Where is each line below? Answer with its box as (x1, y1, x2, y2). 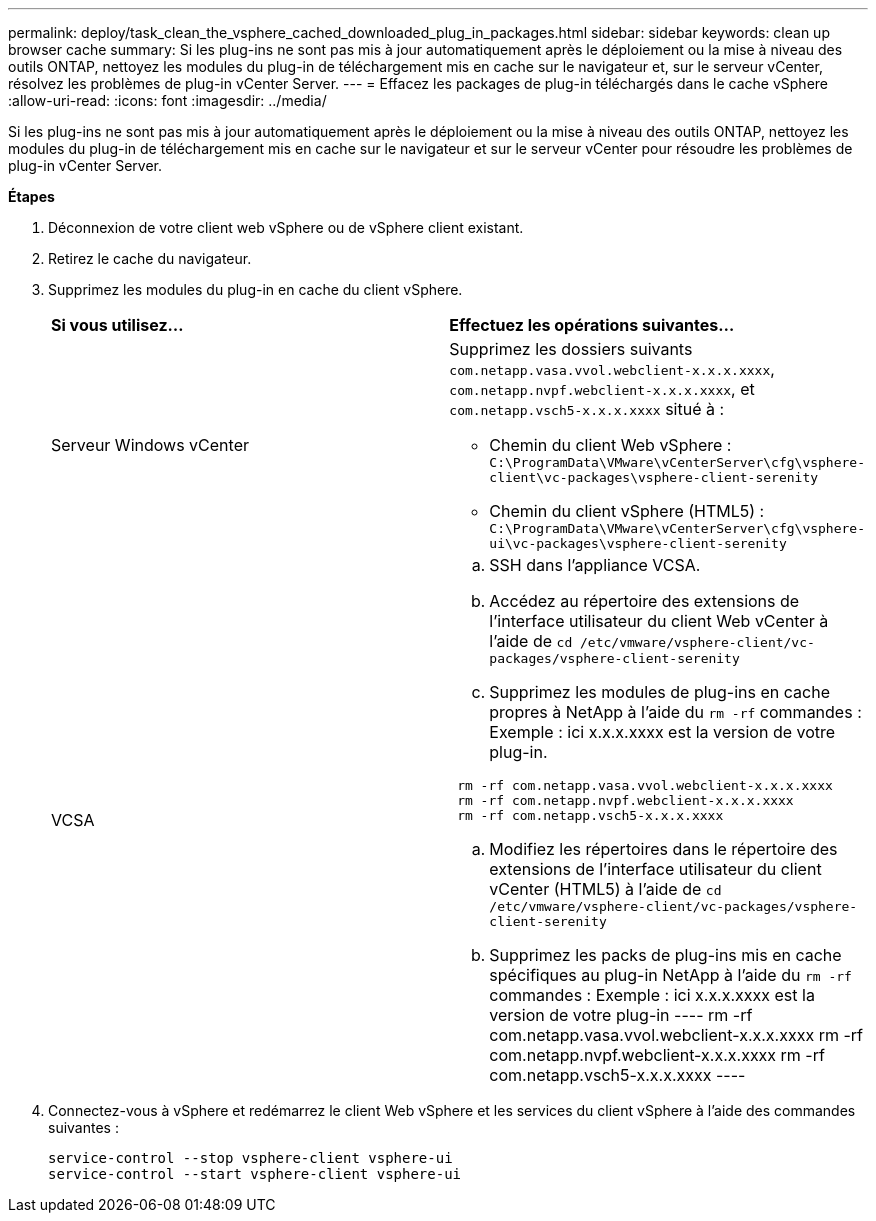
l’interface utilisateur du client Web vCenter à (489, 611, 829, 631)
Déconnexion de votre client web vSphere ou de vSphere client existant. (48, 219, 524, 236)
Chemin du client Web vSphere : (489, 435, 732, 455)
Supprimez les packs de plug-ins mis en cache (489, 945, 842, 965)
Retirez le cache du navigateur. (48, 250, 252, 267)
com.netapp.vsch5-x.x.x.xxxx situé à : (449, 399, 725, 419)
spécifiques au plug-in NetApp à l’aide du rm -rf (489, 965, 852, 985)
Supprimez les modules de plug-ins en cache (489, 682, 830, 702)
